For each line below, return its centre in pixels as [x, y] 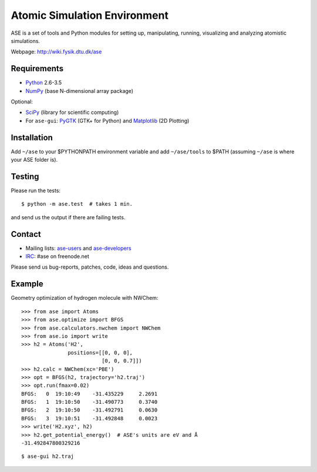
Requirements [37, 68]
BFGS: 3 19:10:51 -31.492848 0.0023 [90, 418]
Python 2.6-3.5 [44, 83]
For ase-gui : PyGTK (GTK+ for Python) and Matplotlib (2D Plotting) [107, 120]
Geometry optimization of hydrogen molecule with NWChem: [85, 298]
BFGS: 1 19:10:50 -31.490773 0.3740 [90, 402]
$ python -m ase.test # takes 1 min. [77, 204]
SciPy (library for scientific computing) [72, 112]
